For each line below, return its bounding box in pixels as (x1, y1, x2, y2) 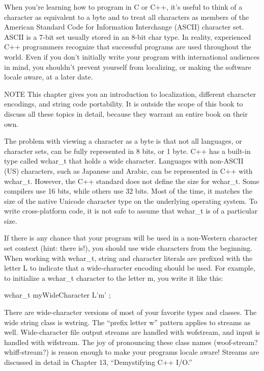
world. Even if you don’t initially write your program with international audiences (4, 51, 260, 62)
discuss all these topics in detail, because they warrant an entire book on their (4, 108, 248, 119)
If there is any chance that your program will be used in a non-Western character (4, 232, 257, 243)
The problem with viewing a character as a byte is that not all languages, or (4, 136, 242, 146)
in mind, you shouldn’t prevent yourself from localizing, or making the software (4, 61, 251, 72)
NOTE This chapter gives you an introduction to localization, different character (4, 88, 256, 99)
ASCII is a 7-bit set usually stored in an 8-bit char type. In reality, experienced (4, 31, 251, 42)
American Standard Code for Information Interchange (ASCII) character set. (4, 21, 244, 32)
